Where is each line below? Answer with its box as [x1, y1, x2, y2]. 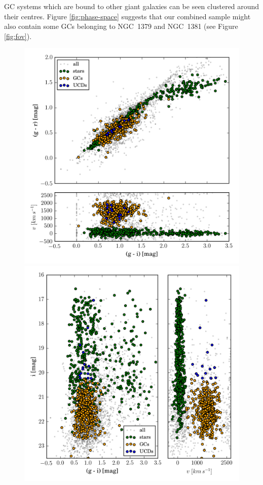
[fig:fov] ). [4, 30, 32, 41]
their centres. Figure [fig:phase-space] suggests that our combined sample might [4, 11, 251, 21]
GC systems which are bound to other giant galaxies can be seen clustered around [4, 1, 259, 11]
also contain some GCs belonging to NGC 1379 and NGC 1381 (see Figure [4, 21, 238, 31]
